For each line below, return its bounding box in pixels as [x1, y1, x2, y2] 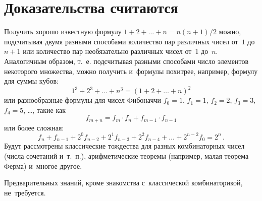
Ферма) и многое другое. [4, 160, 82, 171]
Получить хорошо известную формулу [4, 26, 122, 37]
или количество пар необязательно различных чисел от [23, 46, 192, 56]
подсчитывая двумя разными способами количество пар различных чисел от [4, 36, 238, 46]
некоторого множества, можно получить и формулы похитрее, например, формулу [4, 65, 258, 76]
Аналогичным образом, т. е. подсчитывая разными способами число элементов [4, 55, 249, 66]
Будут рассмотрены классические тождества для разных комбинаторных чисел [4, 141, 245, 151]
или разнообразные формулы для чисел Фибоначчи [4, 95, 162, 105]
